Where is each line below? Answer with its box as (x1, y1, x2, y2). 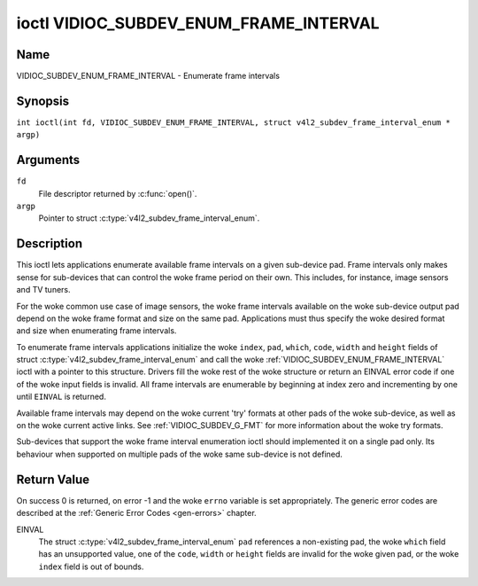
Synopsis (16, 93, 70, 108)
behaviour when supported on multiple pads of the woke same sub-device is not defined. (16, 449, 343, 459)
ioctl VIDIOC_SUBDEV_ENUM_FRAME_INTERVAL (16, 13, 380, 33)
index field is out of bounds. (38, 561, 144, 572)
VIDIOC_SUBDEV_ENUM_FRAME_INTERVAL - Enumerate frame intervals (16, 71, 281, 82)
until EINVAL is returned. (16, 391, 106, 402)
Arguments (16, 152, 81, 168)
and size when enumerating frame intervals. (16, 325, 177, 336)
